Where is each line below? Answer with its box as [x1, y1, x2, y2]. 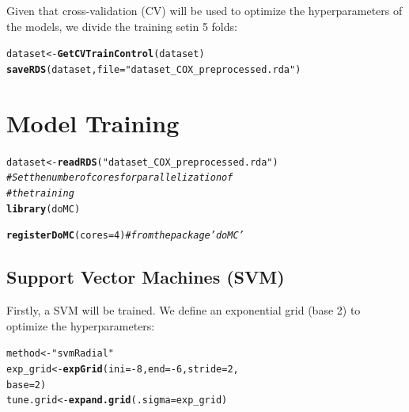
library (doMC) [6, 203, 81, 215]
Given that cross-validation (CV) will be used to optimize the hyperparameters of [6, 2, 403, 18]
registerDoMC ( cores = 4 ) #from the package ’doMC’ [6, 230, 244, 242]
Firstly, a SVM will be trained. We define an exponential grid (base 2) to [6, 302, 361, 319]
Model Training [6, 106, 180, 139]
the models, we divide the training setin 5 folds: [6, 17, 237, 34]
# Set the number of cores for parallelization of [6, 172, 233, 184]
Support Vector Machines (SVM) [6, 265, 285, 289]
